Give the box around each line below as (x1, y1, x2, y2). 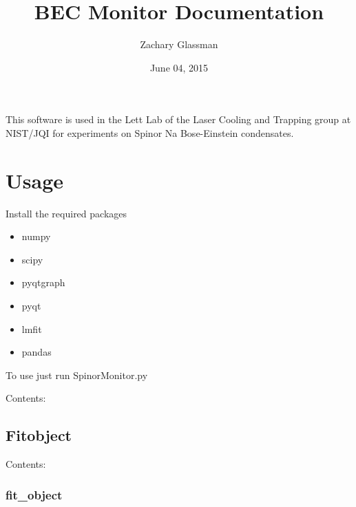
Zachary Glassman (140, 37, 218, 52)
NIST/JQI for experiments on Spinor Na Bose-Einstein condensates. (6, 125, 294, 140)
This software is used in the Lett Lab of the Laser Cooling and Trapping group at (6, 112, 351, 127)
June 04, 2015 (149, 60, 209, 74)
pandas (21, 345, 52, 359)
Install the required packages (6, 206, 127, 220)
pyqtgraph (21, 275, 65, 290)
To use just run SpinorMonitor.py (6, 367, 148, 382)
